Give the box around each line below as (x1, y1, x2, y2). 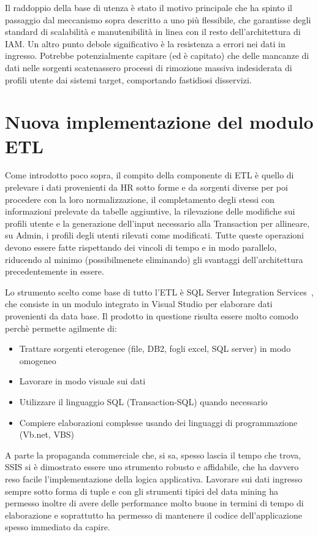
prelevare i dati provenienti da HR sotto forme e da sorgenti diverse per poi (5, 181, 288, 194)
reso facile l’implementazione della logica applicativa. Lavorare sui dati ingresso (5, 472, 303, 485)
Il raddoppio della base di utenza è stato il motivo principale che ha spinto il (5, 1, 292, 13)
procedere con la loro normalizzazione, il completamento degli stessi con (5, 192, 274, 205)
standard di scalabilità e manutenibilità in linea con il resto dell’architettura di (5, 25, 301, 38)
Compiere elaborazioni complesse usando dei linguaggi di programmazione (19, 416, 298, 428)
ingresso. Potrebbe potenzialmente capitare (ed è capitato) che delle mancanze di (5, 49, 309, 62)
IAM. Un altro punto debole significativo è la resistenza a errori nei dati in (5, 37, 286, 50)
